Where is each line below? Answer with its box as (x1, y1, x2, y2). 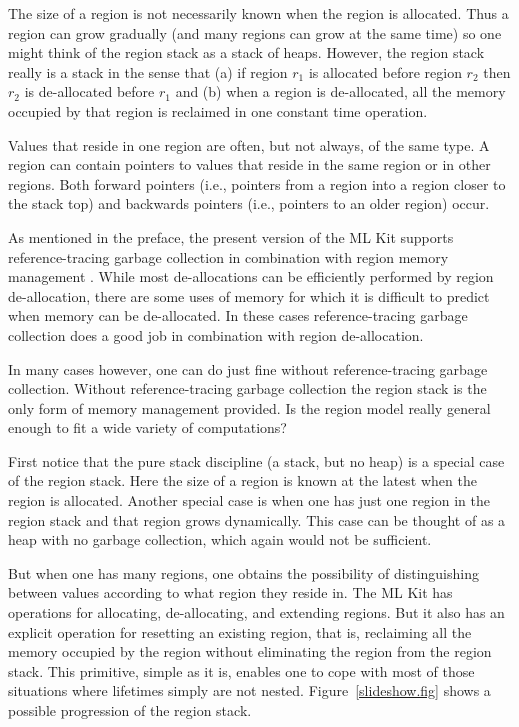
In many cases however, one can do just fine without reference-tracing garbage (8, 358, 488, 379)
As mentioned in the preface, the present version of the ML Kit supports (8, 226, 454, 247)
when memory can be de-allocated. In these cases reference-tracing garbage (8, 305, 468, 326)
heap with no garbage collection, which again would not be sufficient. (8, 529, 432, 550)
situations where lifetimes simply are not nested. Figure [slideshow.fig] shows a (8, 680, 491, 701)
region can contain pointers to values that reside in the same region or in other (8, 154, 491, 175)
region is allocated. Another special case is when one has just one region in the (8, 490, 490, 511)
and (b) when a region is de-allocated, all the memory (175, 81, 506, 102)
